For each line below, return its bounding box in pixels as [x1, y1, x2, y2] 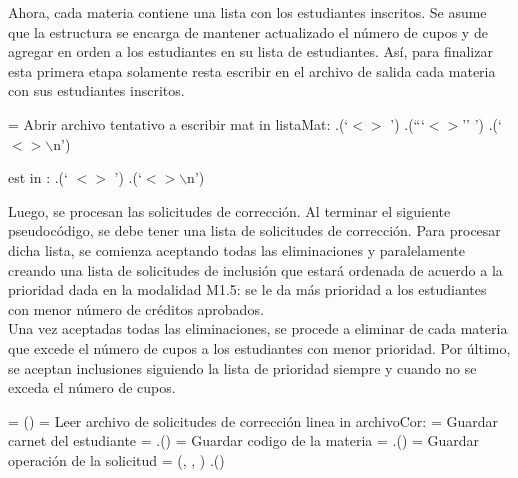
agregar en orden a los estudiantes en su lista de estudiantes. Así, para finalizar [8, 41, 493, 62]
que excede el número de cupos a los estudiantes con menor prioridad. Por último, [8, 337, 511, 358]
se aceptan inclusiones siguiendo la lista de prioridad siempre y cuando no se [8, 357, 477, 378]
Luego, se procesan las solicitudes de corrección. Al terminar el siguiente [8, 200, 451, 221]
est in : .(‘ [8, 167, 68, 188]
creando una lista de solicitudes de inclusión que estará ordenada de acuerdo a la [8, 259, 503, 280]
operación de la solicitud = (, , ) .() [8, 449, 225, 470]
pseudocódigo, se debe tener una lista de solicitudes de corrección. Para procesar [8, 220, 501, 241]
